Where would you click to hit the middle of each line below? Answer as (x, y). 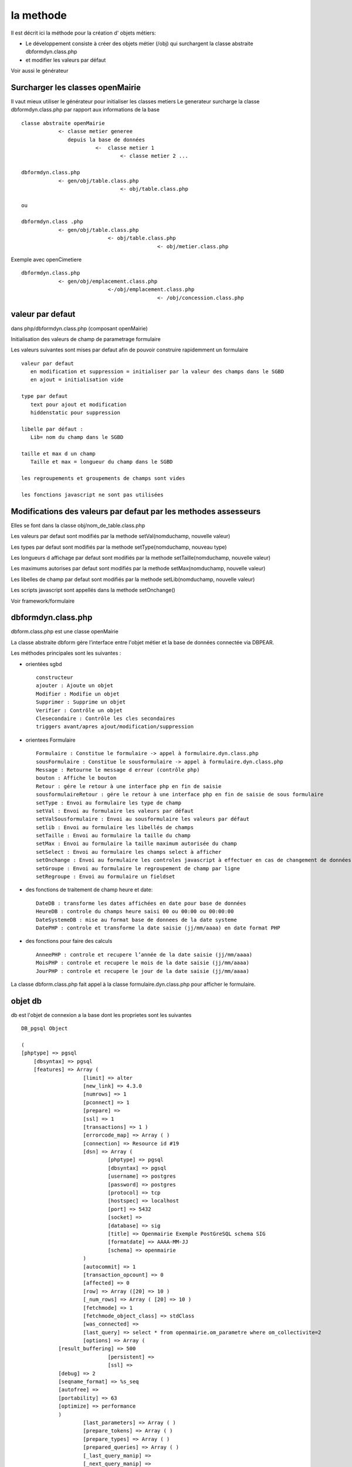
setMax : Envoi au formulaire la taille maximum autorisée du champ (136, 844)
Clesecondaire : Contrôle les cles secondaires (106, 719)
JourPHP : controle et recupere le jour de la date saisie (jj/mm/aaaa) (143, 971)
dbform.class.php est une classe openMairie (65, 631)
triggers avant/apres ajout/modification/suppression (115, 727)
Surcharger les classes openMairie (76, 87)
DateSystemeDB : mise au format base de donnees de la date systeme (136, 920)
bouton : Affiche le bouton (76, 778)
